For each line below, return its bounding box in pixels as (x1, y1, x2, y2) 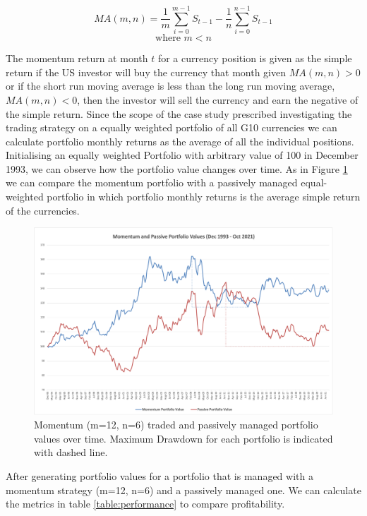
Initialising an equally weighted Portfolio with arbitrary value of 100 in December (6, 148, 359, 162)
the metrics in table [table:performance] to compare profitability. (6, 496, 285, 511)
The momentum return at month (6, 51, 148, 66)
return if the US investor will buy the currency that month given (6, 64, 286, 79)
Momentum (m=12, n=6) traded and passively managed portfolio (34, 417, 318, 432)
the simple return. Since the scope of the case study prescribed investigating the (6, 106, 352, 121)
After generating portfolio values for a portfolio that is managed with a (6, 469, 313, 484)
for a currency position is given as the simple (157, 51, 352, 66)
